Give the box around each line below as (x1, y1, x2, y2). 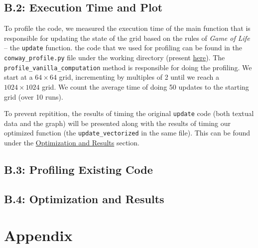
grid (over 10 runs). (4, 91, 63, 102)
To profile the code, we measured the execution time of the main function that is (4, 23, 251, 33)
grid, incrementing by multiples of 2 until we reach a (59, 72, 219, 82)
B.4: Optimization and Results (4, 191, 164, 206)
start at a (4, 72, 33, 82)
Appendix (4, 225, 73, 246)
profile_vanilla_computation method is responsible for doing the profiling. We (4, 62, 252, 72)
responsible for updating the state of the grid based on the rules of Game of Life (4, 32, 250, 43)
